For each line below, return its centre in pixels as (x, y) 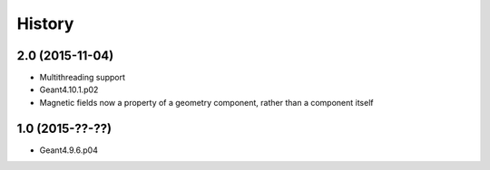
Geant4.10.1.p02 (69, 90)
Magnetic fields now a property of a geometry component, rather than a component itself (206, 102)
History (45, 24)
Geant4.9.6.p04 (69, 150)
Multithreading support (83, 78)
